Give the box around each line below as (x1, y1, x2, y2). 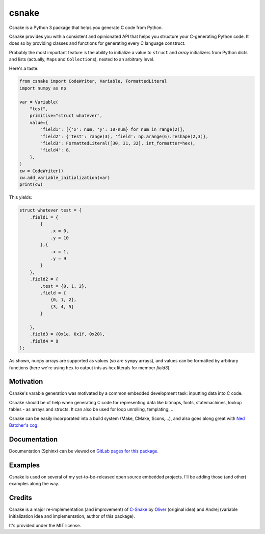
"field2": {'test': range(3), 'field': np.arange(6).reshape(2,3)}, (40, 133, 209, 139)
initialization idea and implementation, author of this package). (9, 513, 135, 519)
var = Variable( (19, 99, 59, 105)
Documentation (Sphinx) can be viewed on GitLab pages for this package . (9, 448, 159, 454)
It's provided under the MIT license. (9, 522, 81, 528)
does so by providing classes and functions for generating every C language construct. (9, 40, 186, 46)
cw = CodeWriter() (19, 168, 64, 174)
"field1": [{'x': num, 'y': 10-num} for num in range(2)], (40, 127, 185, 132)
